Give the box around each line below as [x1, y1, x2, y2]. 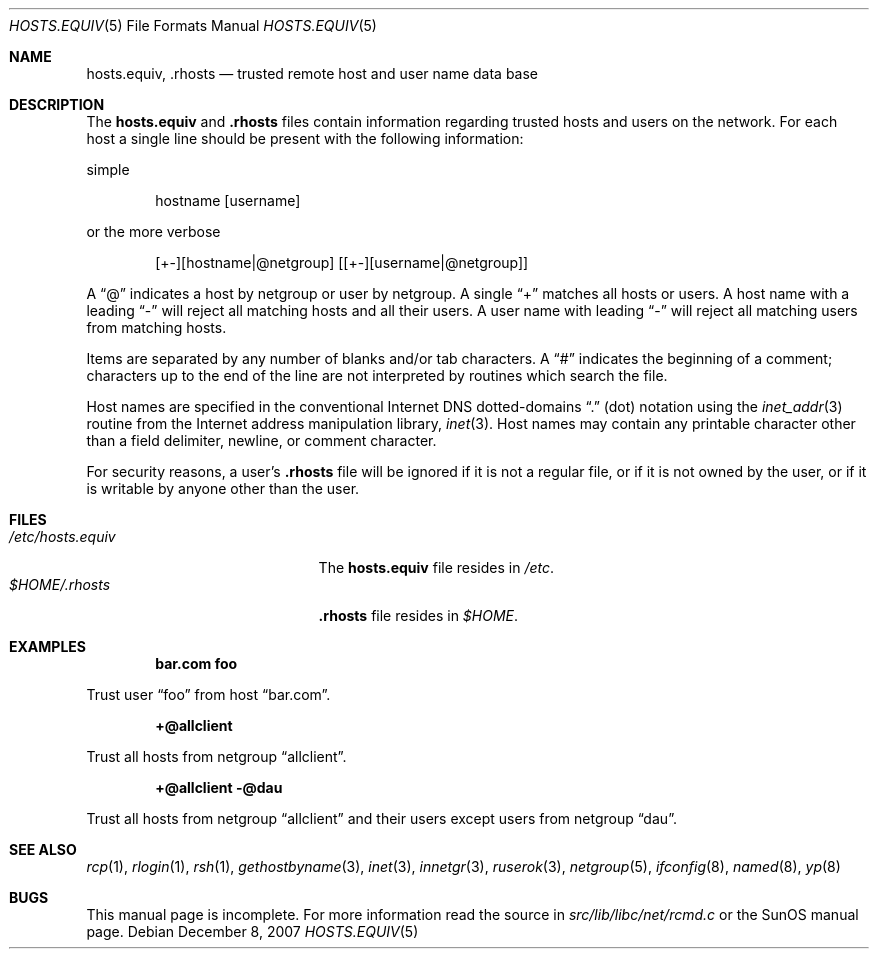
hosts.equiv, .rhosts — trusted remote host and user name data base [86, 65, 539, 82]
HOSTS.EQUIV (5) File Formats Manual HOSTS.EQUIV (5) [9, 17, 377, 34]
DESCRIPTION [9, 96, 105, 113]
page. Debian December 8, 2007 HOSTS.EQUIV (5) [86, 923, 419, 940]
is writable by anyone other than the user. [86, 480, 360, 497]
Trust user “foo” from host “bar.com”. [86, 686, 331, 703]
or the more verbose [86, 223, 221, 240]
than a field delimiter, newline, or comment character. [86, 432, 437, 449]
